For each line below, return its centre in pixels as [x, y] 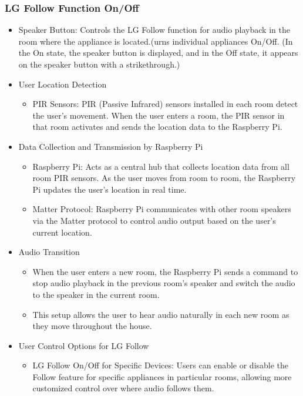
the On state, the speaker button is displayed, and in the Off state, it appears [158, 53]
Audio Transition [49, 252]
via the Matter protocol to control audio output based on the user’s [154, 220]
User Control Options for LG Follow [84, 345]
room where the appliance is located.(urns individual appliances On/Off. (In [156, 41]
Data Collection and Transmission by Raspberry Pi [111, 146]
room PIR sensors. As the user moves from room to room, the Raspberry [164, 178]
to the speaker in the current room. [96, 294]
